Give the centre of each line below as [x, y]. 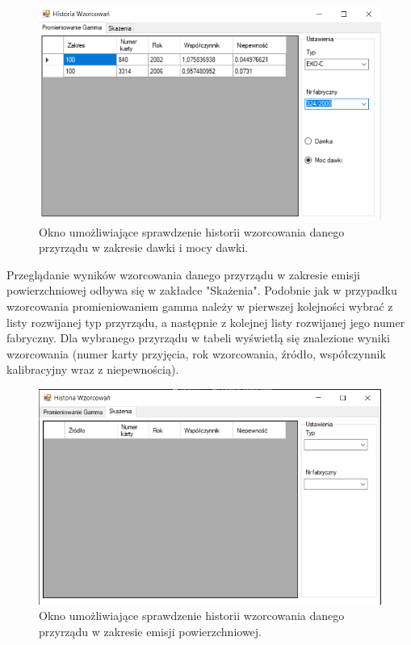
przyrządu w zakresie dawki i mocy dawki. [144, 247]
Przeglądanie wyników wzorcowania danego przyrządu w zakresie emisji [184, 274]
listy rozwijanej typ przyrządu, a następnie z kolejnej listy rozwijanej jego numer [206, 322]
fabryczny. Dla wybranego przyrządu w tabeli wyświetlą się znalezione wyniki [198, 338]
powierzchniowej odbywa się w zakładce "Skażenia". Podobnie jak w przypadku [202, 290]
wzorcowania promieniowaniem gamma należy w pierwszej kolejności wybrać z [200, 306]
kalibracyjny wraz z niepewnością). [93, 369]
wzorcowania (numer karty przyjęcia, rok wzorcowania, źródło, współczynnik [196, 353]
